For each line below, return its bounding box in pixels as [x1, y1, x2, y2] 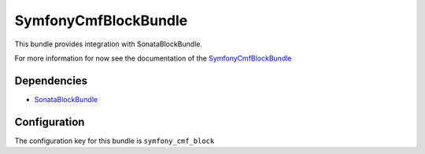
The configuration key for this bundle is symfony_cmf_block [14, 136, 215, 145]
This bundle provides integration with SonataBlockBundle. [14, 39, 202, 49]
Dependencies [14, 74, 88, 87]
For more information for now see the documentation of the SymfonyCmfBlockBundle [14, 53, 292, 63]
